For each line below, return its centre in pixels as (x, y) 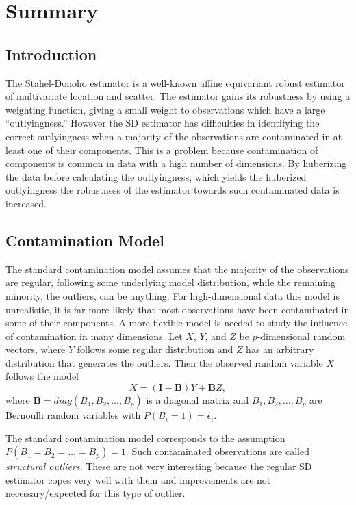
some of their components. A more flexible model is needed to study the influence (177, 323)
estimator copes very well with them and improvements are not (138, 479)
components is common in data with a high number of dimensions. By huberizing (176, 163)
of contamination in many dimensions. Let (94, 336)
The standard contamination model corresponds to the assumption (145, 438)
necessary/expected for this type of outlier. (96, 493)
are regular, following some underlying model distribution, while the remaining (170, 282)
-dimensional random (301, 336)
